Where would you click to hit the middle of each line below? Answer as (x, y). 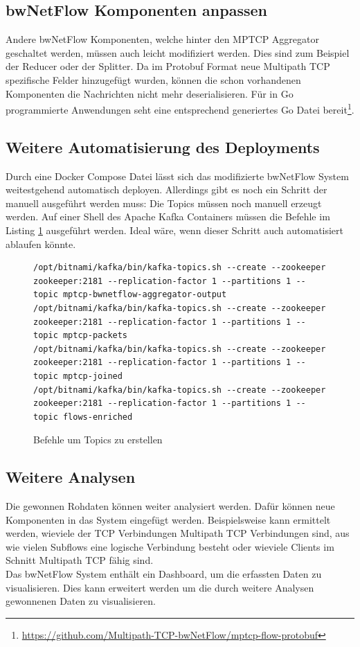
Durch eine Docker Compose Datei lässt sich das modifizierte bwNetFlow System (177, 176)
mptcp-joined (92, 376)
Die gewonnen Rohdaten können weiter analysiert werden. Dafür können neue (170, 506)
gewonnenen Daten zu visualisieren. (81, 601)
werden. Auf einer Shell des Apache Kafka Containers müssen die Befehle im (168, 216)
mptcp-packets (95, 336)
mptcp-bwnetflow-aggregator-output (145, 295)
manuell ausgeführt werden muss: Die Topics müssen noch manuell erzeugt (164, 203)
